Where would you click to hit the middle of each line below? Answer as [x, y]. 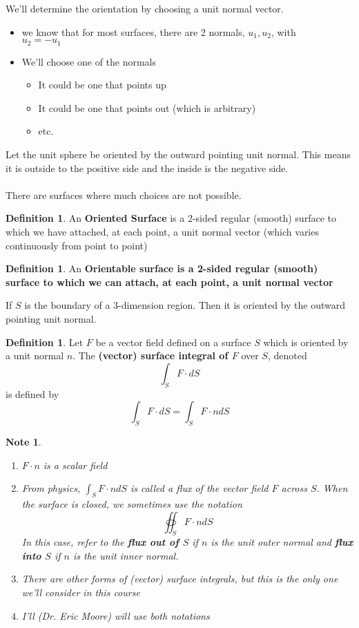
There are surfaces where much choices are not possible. [124, 194]
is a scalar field [75, 465]
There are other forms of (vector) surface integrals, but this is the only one [180, 579]
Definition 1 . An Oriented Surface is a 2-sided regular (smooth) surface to [171, 218]
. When [332, 488]
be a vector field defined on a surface [173, 342]
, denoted [287, 355]
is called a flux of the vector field [199, 488]
